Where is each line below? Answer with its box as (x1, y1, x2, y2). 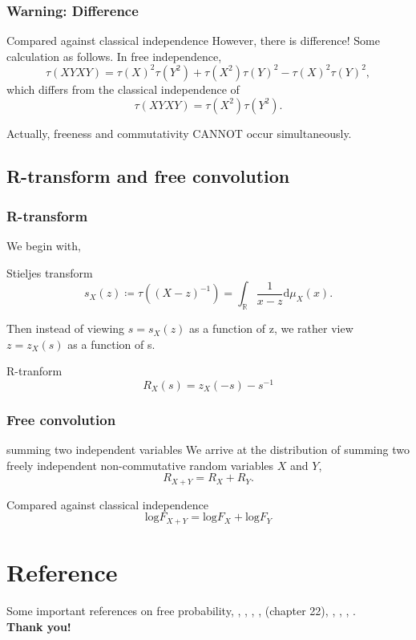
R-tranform (6, 363, 63, 379)
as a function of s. (67, 335, 155, 352)
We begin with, (6, 237, 81, 254)
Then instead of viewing (6, 320, 125, 337)
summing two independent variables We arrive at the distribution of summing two (6, 441, 410, 458)
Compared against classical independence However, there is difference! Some (6, 32, 380, 49)
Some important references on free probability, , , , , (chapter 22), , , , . (6, 602, 356, 618)
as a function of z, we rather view (189, 320, 353, 337)
